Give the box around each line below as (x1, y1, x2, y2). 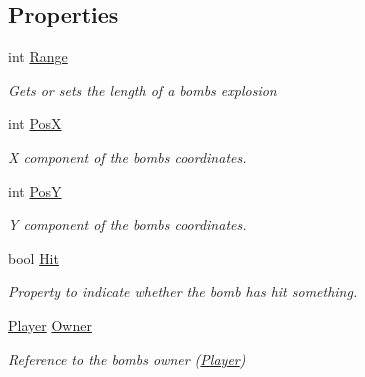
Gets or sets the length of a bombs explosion (8, 79, 277, 100)
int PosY (8, 180, 62, 201)
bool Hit (8, 247, 59, 268)
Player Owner (8, 314, 92, 335)
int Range (8, 46, 68, 67)
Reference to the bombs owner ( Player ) (8, 348, 246, 369)
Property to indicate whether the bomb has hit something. (8, 281, 358, 302)
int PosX (8, 113, 62, 134)
